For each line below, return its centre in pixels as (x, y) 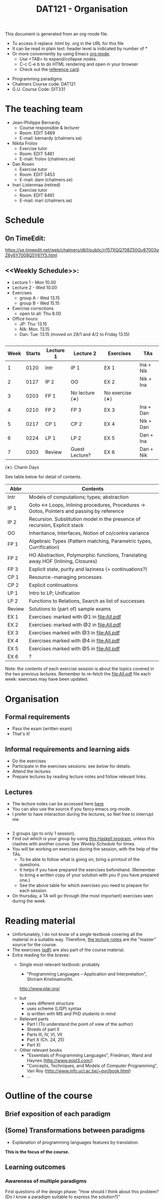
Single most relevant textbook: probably (60, 965)
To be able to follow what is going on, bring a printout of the (80, 860)
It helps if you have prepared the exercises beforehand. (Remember (87, 870)
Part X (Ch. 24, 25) (46, 1040)
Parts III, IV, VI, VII (44, 1035)
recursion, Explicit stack (56, 525)
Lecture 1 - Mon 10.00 (34, 282)
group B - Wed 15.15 (40, 303)
